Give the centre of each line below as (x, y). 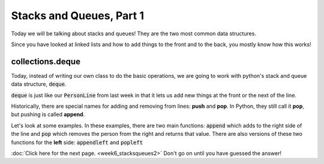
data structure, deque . (39, 84)
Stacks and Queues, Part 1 (77, 16)
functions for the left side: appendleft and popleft (77, 142)
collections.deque (46, 61)
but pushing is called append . (48, 114)
